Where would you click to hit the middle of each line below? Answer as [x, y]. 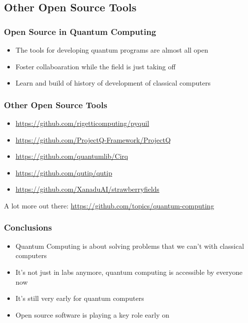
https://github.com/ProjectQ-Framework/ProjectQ [93, 139]
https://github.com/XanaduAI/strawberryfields [87, 189]
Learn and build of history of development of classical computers [113, 83]
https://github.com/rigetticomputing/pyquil [82, 123]
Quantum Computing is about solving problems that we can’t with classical [130, 246]
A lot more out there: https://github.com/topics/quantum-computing [109, 205]
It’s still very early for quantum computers [80, 298]
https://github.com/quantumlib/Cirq [72, 156]
